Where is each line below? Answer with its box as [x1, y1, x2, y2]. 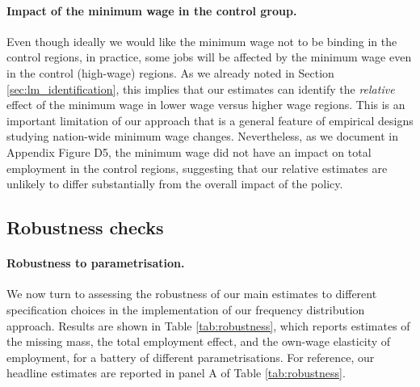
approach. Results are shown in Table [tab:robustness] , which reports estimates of [6, 317, 410, 334]
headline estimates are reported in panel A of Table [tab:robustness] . [6, 364, 346, 381]
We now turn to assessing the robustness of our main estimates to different [6, 285, 377, 302]
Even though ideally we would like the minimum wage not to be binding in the [6, 32, 397, 49]
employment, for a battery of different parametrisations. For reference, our [6, 348, 375, 365]
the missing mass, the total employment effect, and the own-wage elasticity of [6, 333, 391, 350]
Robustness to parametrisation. [6, 254, 185, 271]
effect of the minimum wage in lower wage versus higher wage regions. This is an [6, 96, 405, 113]
